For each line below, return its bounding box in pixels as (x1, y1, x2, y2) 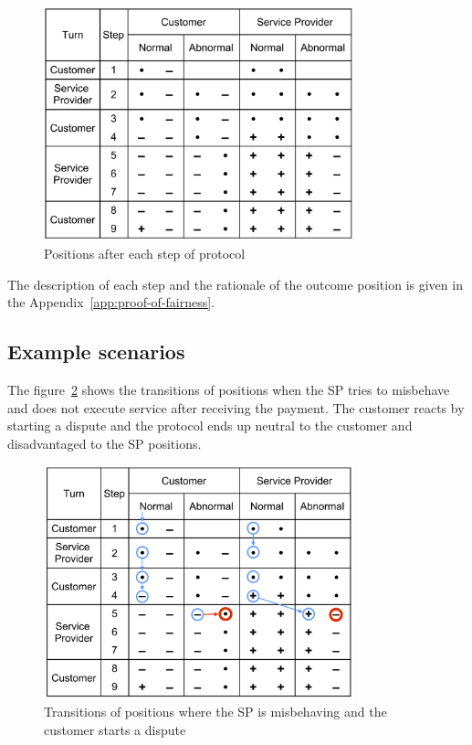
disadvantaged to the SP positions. (7, 433, 202, 452)
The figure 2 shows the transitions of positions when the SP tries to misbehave (7, 380, 450, 399)
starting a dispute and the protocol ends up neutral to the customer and (7, 416, 413, 435)
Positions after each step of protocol (44, 244, 246, 263)
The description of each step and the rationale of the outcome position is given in (7, 274, 463, 293)
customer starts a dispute (44, 720, 186, 740)
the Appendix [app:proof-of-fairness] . (7, 293, 215, 312)
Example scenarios (7, 337, 185, 366)
